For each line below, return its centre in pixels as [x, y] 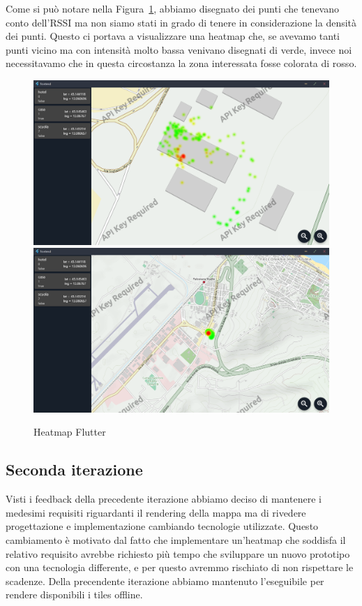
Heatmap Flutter [70, 432]
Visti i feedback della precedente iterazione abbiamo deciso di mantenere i [164, 499]
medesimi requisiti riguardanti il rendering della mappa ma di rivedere [156, 512]
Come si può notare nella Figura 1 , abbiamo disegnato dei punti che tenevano [172, 8]
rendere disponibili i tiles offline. [74, 594]
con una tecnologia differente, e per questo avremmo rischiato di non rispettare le [180, 567]
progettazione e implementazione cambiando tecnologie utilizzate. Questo [162, 526]
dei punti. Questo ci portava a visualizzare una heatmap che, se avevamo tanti [173, 36]
